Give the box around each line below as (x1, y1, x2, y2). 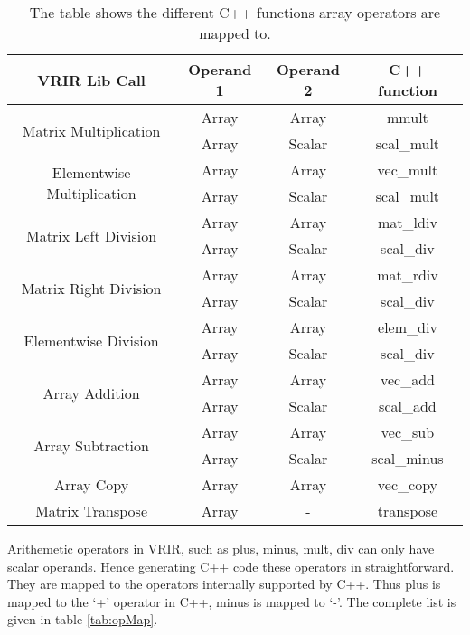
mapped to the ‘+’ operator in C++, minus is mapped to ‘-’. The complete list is (7, 592, 456, 611)
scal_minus (371, 448, 444, 469)
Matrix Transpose (35, 500, 148, 521)
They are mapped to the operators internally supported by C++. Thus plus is (7, 574, 441, 593)
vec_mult (377, 159, 438, 180)
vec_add (380, 369, 435, 390)
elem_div (378, 317, 437, 337)
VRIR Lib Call (37, 69, 146, 90)
